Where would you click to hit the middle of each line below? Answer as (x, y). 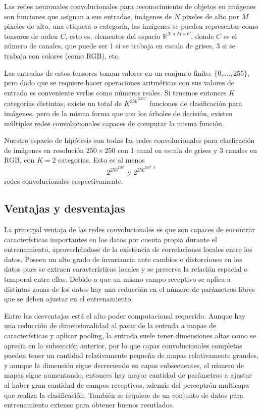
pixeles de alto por (211, 16)
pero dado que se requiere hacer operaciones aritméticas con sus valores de (119, 83)
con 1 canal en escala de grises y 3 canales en (187, 150)
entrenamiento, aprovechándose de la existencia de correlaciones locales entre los (128, 249)
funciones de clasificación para (196, 103)
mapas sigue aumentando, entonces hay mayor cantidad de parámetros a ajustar (128, 375)
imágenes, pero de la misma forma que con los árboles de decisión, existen (118, 113)
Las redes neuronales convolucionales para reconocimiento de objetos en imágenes (130, 6)
